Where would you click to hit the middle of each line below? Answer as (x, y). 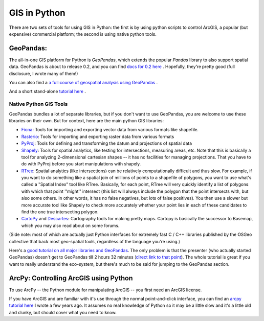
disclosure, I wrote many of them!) (44, 73)
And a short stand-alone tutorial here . (47, 92)
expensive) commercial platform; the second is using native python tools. (83, 34)
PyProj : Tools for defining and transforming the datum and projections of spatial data (107, 143)
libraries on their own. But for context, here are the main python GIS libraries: (86, 120)
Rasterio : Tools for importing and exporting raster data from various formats (98, 137)
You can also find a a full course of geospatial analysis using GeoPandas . (83, 83)
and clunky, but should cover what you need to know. (63, 312)
